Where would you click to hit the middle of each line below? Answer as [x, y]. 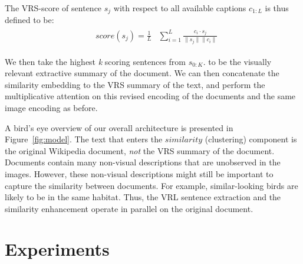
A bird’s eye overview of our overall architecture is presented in [119, 127]
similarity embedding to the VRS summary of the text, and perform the [135, 84]
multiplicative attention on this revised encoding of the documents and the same [150, 96]
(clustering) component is [251, 139]
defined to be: [29, 20]
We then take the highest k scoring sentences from [95, 61]
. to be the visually [237, 61]
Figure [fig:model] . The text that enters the [84, 139]
